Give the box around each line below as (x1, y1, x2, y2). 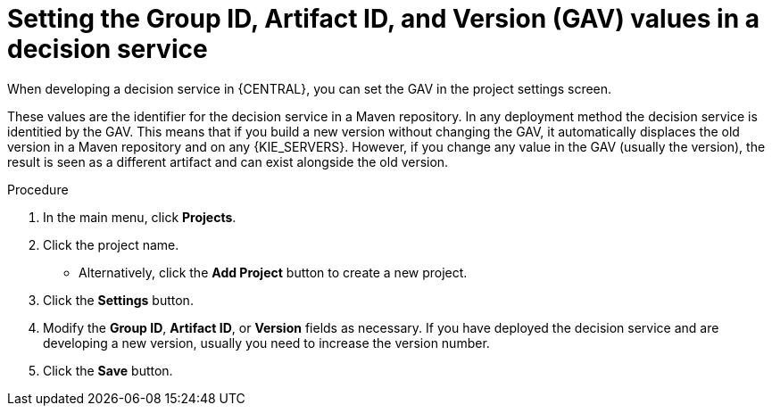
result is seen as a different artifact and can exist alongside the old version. (7, 153, 449, 169)
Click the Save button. (43, 362, 173, 378)
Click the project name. (43, 236, 179, 252)
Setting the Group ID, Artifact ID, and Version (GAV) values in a (7, 4, 760, 34)
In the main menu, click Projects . (43, 209, 237, 225)
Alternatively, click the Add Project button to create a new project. (79, 264, 468, 280)
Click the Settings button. (43, 292, 194, 308)
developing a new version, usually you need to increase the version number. (43, 335, 490, 351)
